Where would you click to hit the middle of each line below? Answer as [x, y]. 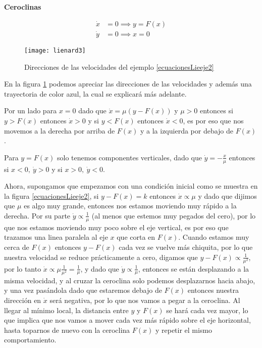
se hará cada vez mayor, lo [207, 310]
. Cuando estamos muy [214, 237]
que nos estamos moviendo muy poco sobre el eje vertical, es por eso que [116, 227]
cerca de [17, 247]
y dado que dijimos [227, 195]
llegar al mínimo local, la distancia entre [66, 310]
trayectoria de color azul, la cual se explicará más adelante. [95, 93]
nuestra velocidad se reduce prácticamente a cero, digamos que [101, 257]
